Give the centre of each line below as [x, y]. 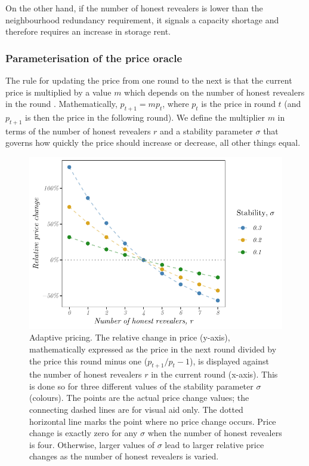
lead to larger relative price [214, 444]
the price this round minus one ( [89, 361]
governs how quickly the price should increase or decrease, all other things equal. [153, 142]
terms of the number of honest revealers [78, 131]
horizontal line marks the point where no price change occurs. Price [153, 421]
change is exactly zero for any [84, 433]
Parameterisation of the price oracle [94, 58]
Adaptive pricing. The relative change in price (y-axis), [130, 337]
